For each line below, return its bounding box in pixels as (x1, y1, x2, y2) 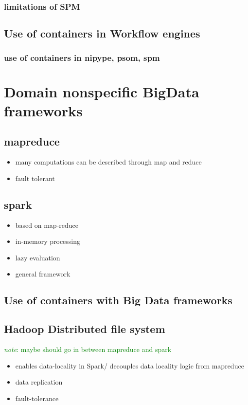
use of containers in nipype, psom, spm (4, 51, 160, 63)
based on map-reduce (15, 220, 79, 230)
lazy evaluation (15, 252, 60, 262)
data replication (15, 377, 63, 387)
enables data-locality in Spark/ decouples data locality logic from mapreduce (15, 360, 244, 370)
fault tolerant (15, 173, 55, 183)
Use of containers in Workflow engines (4, 26, 200, 41)
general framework (15, 269, 71, 279)
